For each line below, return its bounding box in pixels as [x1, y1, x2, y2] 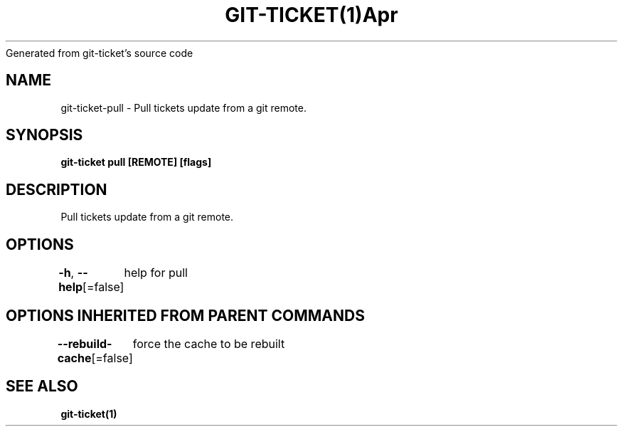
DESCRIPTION [6, 180, 107, 199]
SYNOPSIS [6, 126, 83, 144]
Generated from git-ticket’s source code [6, 46, 193, 59]
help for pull [124, 265, 188, 280]
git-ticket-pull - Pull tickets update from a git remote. [60, 101, 307, 114]
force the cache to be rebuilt [132, 336, 285, 351]
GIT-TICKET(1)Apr [225, 3, 398, 27]
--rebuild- [57, 336, 112, 351]
